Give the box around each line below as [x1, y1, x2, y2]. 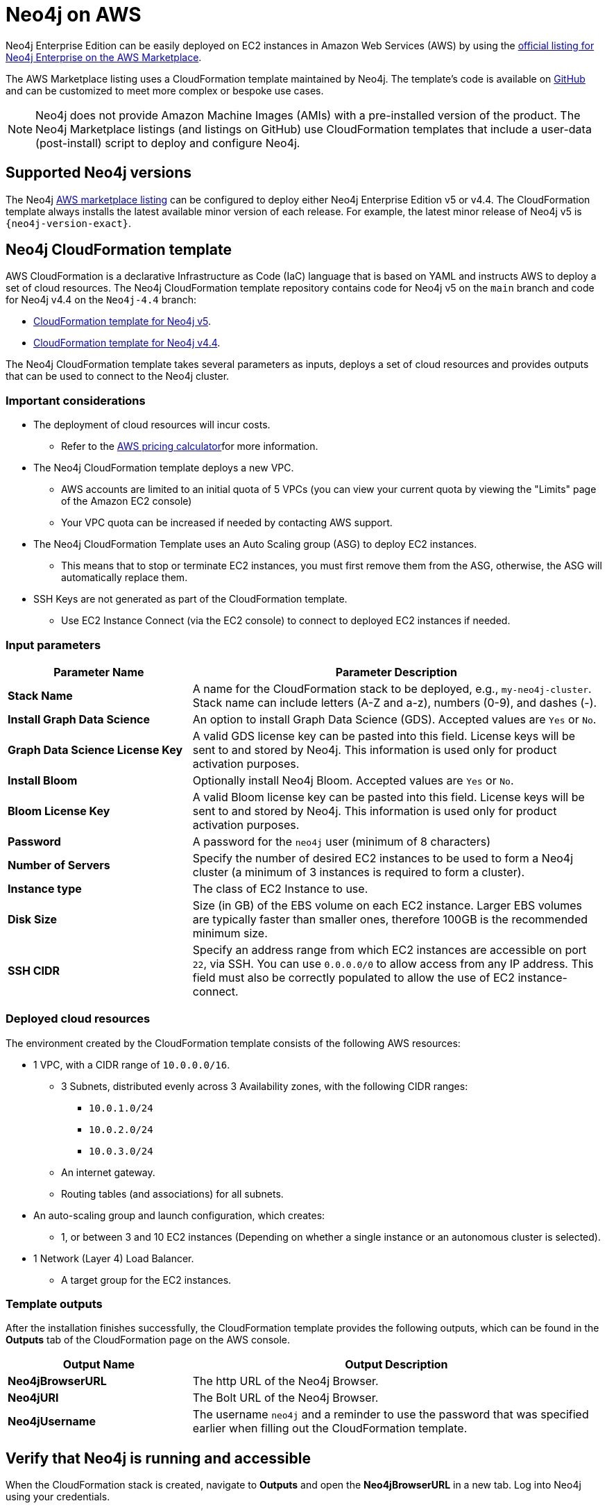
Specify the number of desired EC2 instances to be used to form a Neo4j [192, 851, 574, 865]
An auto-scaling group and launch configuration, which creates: [33, 1209, 325, 1221]
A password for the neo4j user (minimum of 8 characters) [192, 834, 490, 848]
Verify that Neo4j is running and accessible [6, 1449, 311, 1467]
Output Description [345, 1357, 448, 1372]
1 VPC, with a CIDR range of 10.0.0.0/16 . [33, 1058, 230, 1071]
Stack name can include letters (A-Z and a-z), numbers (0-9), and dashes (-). [192, 695, 597, 710]
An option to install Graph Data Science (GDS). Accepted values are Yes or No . [192, 712, 597, 726]
